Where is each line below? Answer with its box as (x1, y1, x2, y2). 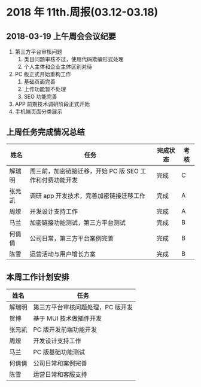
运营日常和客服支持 (33, 370, 88, 379)
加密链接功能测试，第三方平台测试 (29, 218, 126, 227)
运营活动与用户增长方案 (29, 249, 96, 258)
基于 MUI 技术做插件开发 (33, 314, 102, 322)
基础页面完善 (23, 78, 56, 85)
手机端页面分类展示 (14, 108, 63, 115)
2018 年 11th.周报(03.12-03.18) (6, 5, 159, 19)
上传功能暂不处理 (23, 86, 66, 93)
